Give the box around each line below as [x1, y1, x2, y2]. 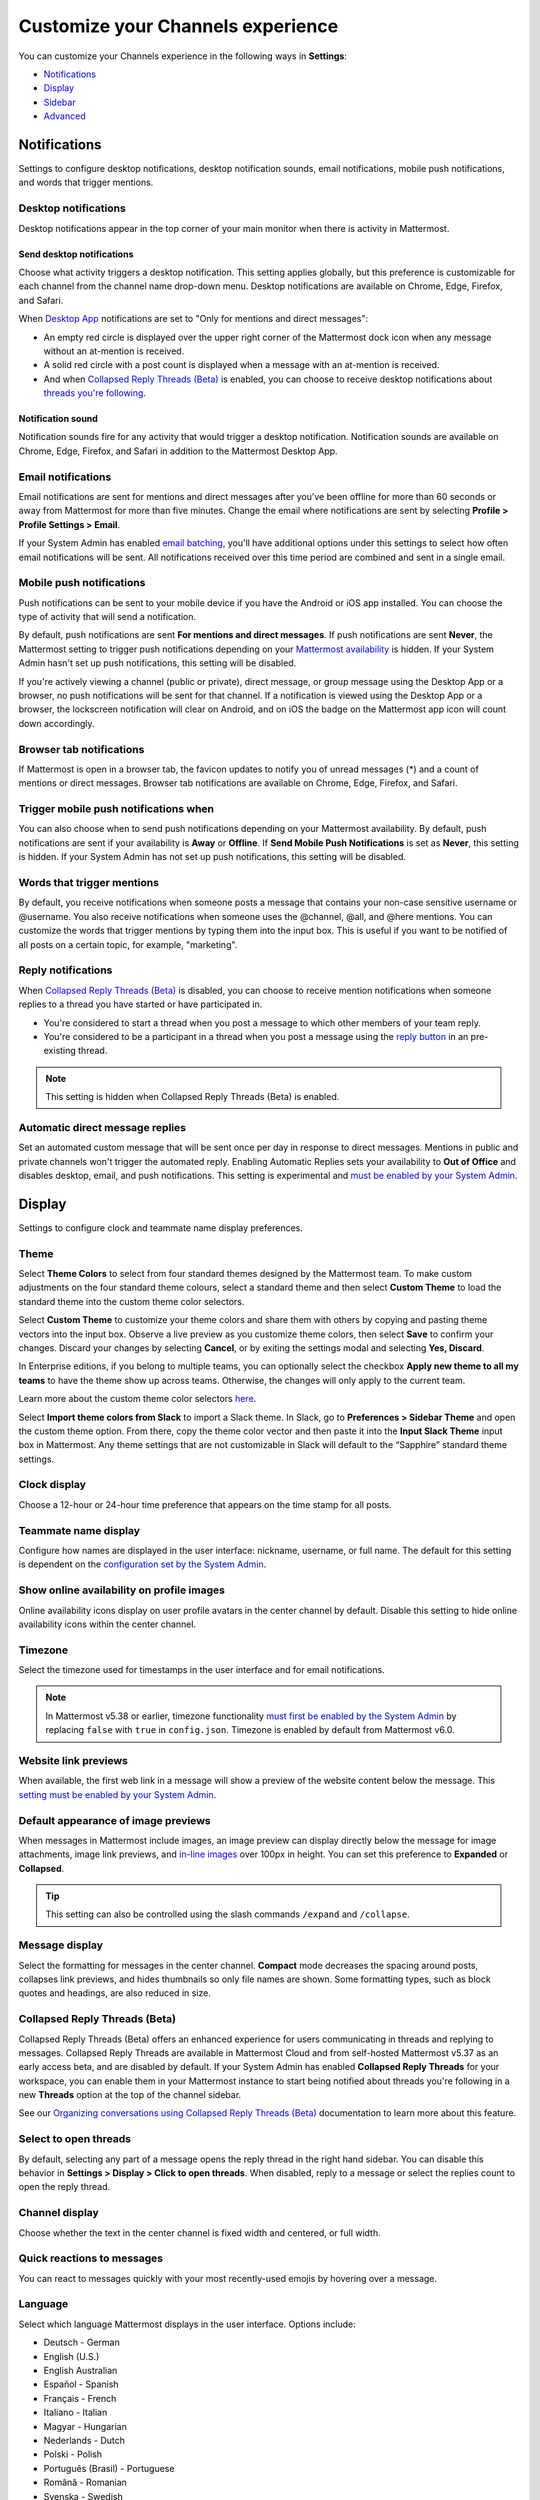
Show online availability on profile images [18, 1583, 225, 1597]
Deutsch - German [43, 2336, 120, 2349]
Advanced [43, 110, 86, 122]
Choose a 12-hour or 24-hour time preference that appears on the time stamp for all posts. [18, 1498, 392, 1510]
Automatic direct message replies [18, 1120, 187, 1134]
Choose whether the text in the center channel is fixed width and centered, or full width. [18, 2226, 381, 2239]
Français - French [43, 2392, 117, 2404]
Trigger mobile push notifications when [18, 802, 215, 816]
